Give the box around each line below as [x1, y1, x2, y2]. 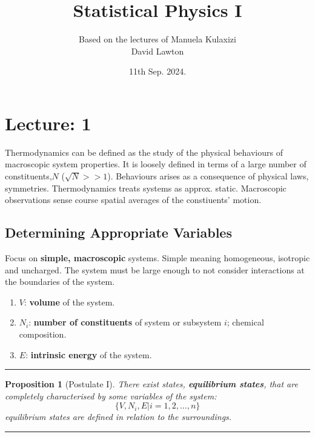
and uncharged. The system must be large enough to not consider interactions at [5, 263, 305, 276]
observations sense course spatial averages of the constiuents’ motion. [5, 193, 262, 206]
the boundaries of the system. [5, 275, 115, 288]
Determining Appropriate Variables [5, 223, 232, 242]
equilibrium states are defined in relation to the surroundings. [5, 410, 232, 423]
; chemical [227, 316, 264, 329]
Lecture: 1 [5, 110, 91, 135]
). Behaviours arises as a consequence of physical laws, [107, 170, 309, 182]
